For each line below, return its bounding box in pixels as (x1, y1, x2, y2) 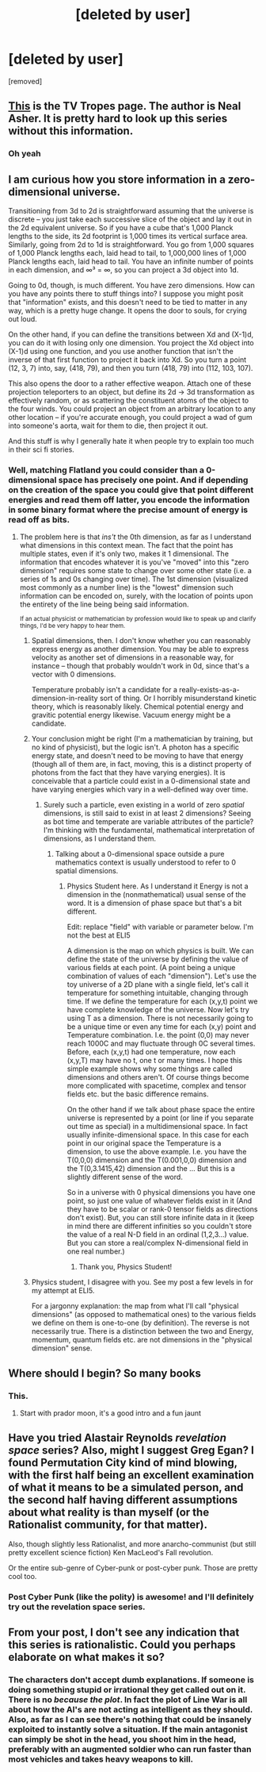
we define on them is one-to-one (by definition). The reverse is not (31, 1318, 250, 1327)
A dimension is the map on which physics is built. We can (66, 946, 255, 956)
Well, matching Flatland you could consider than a (8, 464, 204, 476)
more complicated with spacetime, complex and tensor (66, 1081, 247, 1091)
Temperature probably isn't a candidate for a (31, 685, 178, 695)
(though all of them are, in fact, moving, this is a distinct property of (31, 760, 252, 769)
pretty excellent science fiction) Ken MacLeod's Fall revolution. (8, 1547, 214, 1557)
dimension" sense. (31, 1343, 93, 1353)
